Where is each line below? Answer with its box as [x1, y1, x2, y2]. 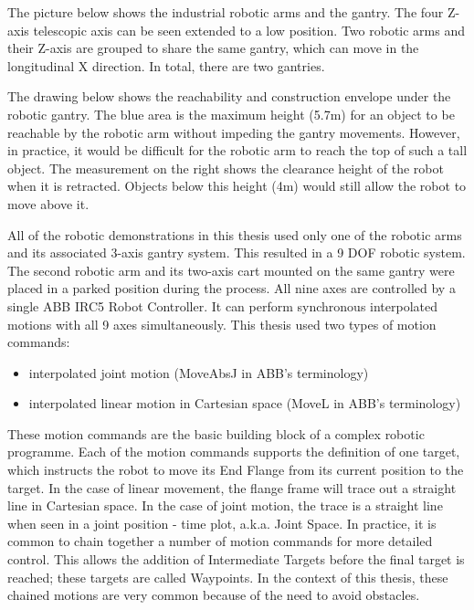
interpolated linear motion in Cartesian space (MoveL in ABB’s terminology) [28, 394, 461, 413]
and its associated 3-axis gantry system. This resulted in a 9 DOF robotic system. [7, 243, 466, 262]
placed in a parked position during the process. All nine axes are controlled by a [7, 279, 456, 298]
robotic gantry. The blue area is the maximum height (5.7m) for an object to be [7, 104, 455, 123]
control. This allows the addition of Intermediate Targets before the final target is [7, 550, 465, 569]
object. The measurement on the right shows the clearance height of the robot [7, 158, 444, 177]
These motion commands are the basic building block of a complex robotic [7, 424, 425, 443]
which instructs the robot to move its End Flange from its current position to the [7, 460, 464, 479]
